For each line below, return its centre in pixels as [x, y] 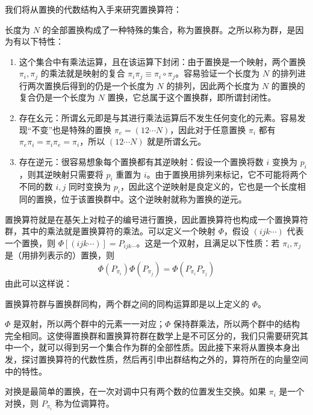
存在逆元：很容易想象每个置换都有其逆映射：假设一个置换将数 [141, 161]
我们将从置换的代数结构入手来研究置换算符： [93, 9]
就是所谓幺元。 [177, 141]
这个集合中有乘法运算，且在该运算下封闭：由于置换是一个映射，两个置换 [162, 61]
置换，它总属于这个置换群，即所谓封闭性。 [192, 97]
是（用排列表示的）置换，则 [60, 255]
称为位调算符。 [85, 403]
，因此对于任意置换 [208, 129]
